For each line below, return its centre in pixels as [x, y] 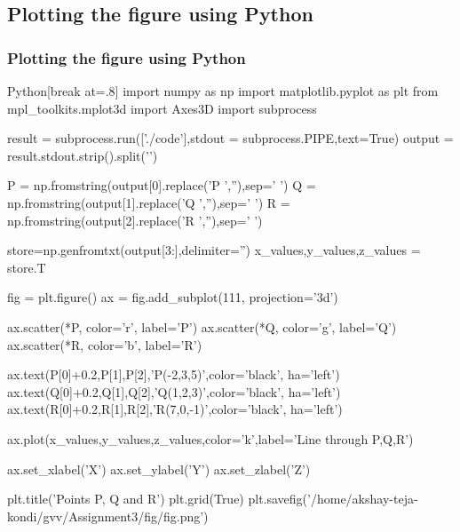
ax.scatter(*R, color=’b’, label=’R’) [105, 344]
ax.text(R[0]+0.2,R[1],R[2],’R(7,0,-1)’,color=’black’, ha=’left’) [175, 409]
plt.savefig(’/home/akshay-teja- [333, 499]
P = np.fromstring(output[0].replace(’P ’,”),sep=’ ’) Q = [162, 185]
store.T [27, 267]
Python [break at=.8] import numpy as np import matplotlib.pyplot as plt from [223, 91]
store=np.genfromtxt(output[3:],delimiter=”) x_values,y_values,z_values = [214, 250]
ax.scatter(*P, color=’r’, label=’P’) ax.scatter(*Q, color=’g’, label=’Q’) [202, 326]
